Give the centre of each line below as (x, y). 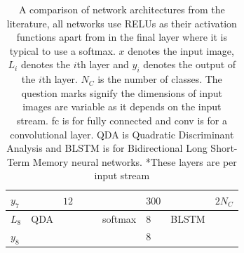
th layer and (103, 64)
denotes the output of (190, 64)
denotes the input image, (181, 50)
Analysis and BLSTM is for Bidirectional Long (107, 148)
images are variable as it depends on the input (122, 106)
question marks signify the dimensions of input (122, 92)
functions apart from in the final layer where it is (122, 37)
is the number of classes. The (160, 79)
